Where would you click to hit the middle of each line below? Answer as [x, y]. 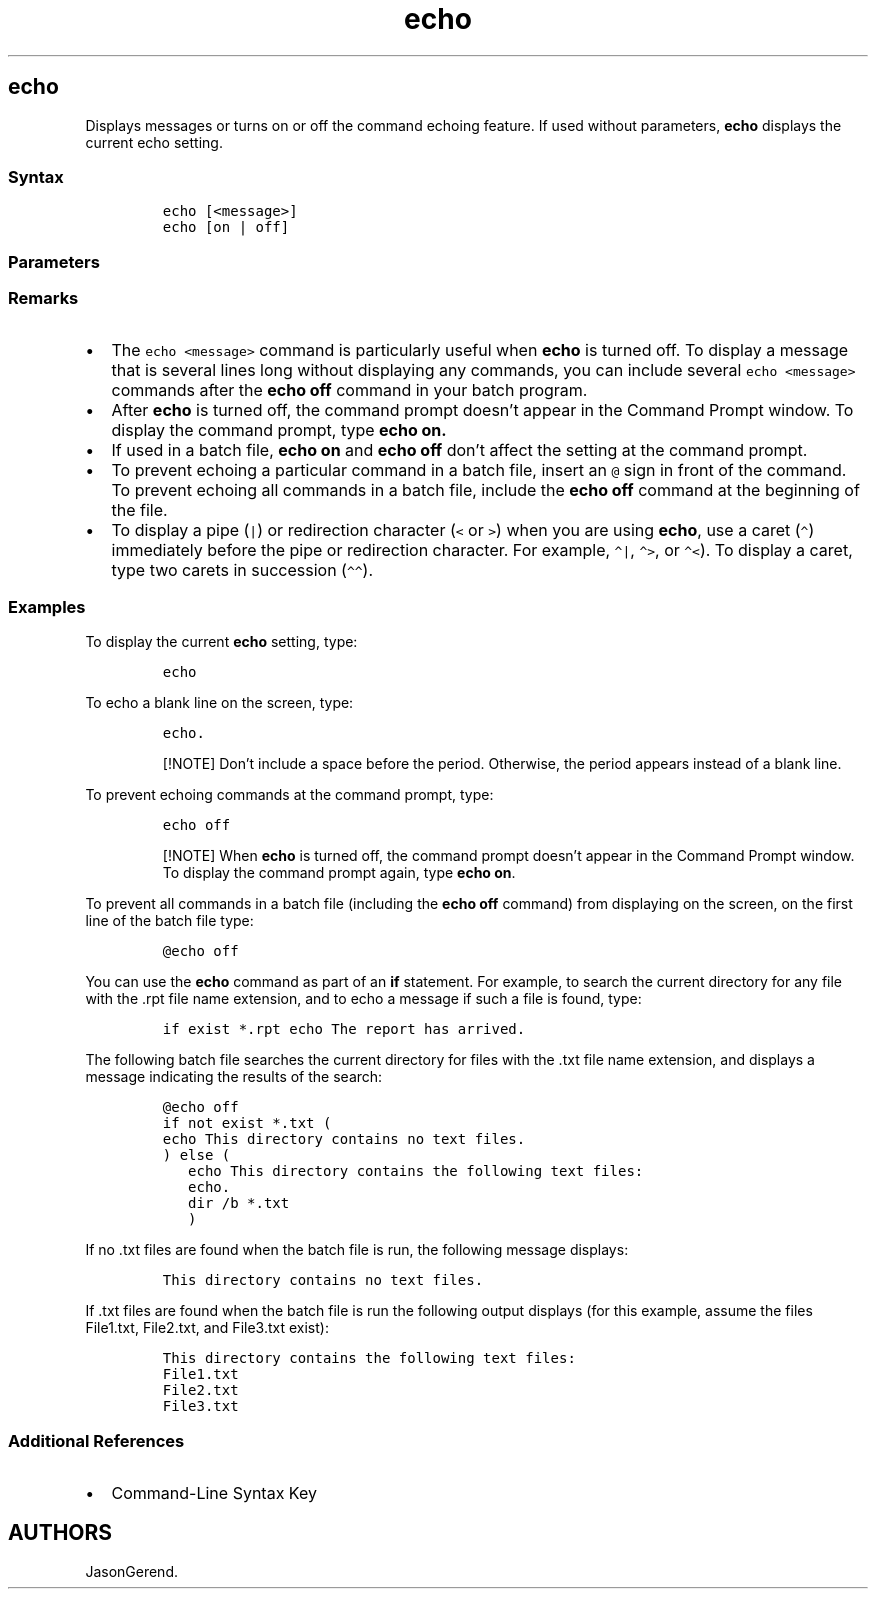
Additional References [96, 1440]
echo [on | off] [226, 227]
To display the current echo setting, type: [221, 642]
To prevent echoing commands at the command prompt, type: [289, 795]
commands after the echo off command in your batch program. [349, 390]
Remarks [43, 298]
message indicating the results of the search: [234, 1077]
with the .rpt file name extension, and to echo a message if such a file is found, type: [363, 999]
